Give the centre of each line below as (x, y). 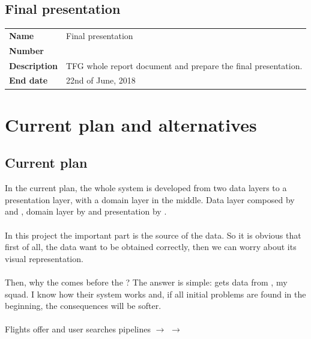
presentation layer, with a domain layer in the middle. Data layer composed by (150, 199)
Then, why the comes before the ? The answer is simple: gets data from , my (146, 282)
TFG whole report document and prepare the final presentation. (184, 65)
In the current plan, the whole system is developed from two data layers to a (146, 188)
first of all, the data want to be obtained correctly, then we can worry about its (151, 247)
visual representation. (44, 258)
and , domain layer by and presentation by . (86, 211)
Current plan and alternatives (131, 124)
